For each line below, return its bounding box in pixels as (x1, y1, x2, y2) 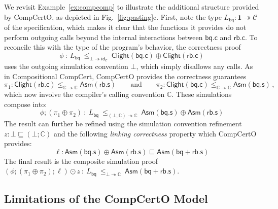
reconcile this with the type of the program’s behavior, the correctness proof (4, 42, 241, 52)
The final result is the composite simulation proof (4, 155, 158, 166)
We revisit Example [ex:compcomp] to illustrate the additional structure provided (4, 2, 259, 12)
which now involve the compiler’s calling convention (4, 89, 165, 99)
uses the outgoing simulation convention (4, 61, 128, 72)
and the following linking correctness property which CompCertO (53, 128, 257, 138)
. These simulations (171, 89, 232, 99)
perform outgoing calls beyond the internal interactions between (4, 31, 203, 42)
